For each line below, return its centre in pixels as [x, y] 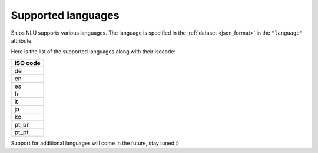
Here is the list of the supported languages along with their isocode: [93, 52]
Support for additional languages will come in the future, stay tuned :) [95, 143]
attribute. [22, 40]
